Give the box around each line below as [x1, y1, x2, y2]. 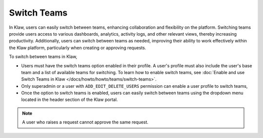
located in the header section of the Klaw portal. [21, 97, 118, 102]
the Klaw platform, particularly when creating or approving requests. [9, 44, 146, 51]
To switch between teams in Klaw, [9, 54, 77, 59]
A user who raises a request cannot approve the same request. [22, 119, 149, 125]
